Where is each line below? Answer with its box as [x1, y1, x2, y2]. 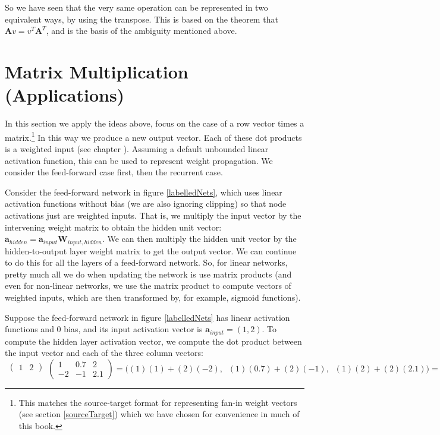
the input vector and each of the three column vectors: [5, 346, 203, 359]
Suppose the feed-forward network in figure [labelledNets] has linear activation [5, 311, 290, 323]
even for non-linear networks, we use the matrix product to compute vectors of [5, 279, 291, 292]
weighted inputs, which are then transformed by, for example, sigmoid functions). [5, 291, 301, 303]
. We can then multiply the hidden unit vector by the [102, 232, 297, 245]
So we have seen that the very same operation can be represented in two [5, 1, 268, 13]
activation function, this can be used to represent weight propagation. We [5, 154, 273, 166]
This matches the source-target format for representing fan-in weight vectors [18, 396, 297, 408]
